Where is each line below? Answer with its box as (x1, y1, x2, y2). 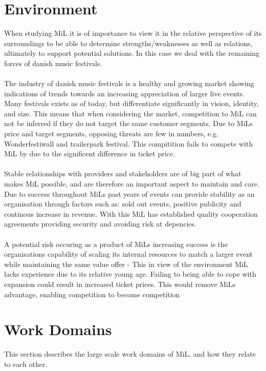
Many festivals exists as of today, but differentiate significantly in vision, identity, (4, 98, 259, 109)
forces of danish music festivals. (4, 57, 102, 68)
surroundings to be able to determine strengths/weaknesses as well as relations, (4, 37, 253, 48)
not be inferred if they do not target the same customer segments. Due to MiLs (4, 118, 253, 129)
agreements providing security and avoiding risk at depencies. (4, 218, 197, 229)
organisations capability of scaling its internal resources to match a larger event (4, 249, 253, 259)
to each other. (4, 358, 48, 369)
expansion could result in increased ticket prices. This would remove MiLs (4, 278, 236, 289)
